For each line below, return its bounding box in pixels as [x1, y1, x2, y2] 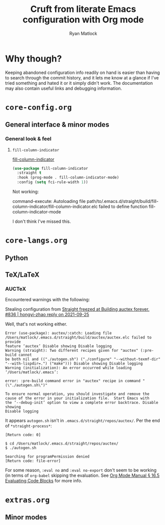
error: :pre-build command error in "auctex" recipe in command [5, 379, 141, 384]
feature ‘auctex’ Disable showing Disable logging [5, 344, 112, 349]
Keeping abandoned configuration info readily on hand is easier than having [5, 69, 160, 75]
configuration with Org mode [22, 14, 144, 25]
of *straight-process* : [5, 423, 52, 429]
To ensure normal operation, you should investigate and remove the [5, 392, 150, 396]
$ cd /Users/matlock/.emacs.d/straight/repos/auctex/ [5, 441, 119, 446]
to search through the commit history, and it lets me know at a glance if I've [5, 74, 159, 80]
